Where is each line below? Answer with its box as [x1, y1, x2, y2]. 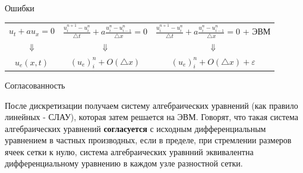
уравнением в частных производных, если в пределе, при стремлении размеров [5, 134, 292, 146]
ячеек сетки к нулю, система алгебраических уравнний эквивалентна [5, 145, 254, 158]
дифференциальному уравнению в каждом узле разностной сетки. [5, 157, 243, 169]
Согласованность [5, 78, 65, 91]
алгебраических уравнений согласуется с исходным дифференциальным [5, 122, 266, 134]
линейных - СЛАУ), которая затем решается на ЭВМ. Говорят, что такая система [5, 111, 298, 123]
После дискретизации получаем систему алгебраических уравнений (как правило [5, 99, 298, 111]
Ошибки [5, 2, 34, 14]
